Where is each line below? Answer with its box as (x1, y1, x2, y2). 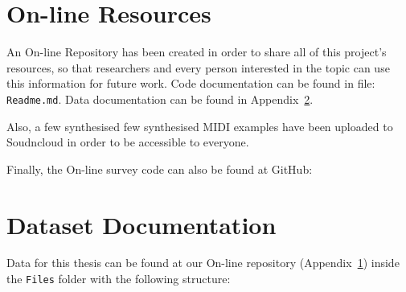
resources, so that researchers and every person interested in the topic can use (6, 59, 390, 76)
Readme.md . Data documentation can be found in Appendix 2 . (6, 90, 314, 107)
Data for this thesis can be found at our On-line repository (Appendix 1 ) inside (6, 254, 400, 271)
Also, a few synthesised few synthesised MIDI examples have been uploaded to (6, 117, 393, 134)
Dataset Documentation (6, 208, 277, 241)
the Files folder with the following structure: (6, 270, 231, 287)
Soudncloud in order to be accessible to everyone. (6, 134, 249, 150)
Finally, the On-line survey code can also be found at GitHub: (6, 160, 313, 177)
